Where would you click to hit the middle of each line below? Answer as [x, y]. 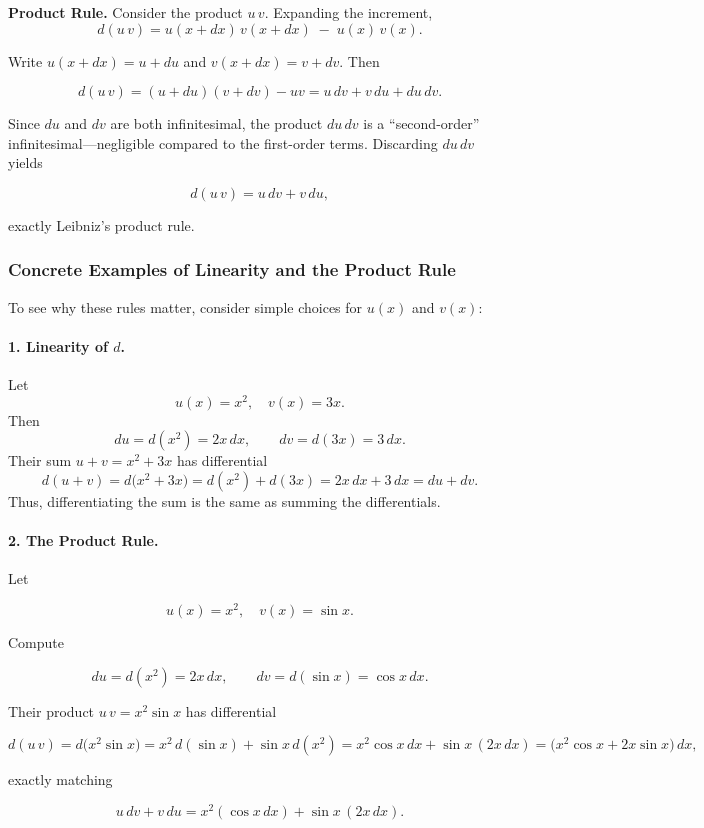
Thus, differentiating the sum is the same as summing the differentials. [224, 501]
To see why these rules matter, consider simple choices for [185, 306]
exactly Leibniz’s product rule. [101, 224]
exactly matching [60, 779]
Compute [36, 642]
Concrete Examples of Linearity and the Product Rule [232, 269]
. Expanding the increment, [348, 12]
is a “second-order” [421, 123]
